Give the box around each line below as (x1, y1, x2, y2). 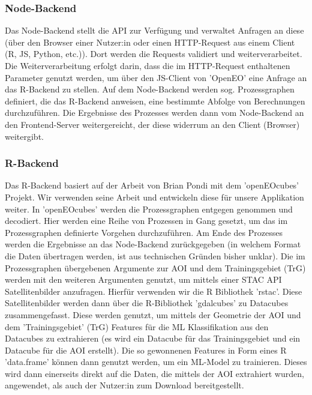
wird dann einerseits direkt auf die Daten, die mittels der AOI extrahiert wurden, (5, 367, 304, 379)
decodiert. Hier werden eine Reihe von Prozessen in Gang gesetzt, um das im (5, 214, 288, 227)
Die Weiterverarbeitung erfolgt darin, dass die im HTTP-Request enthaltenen (5, 59, 290, 71)
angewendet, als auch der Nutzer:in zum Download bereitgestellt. (5, 379, 244, 391)
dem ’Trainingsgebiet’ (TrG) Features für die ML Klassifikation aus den (5, 320, 269, 333)
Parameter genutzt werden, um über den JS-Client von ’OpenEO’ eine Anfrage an (5, 71, 307, 83)
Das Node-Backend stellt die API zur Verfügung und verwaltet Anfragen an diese (5, 24, 304, 37)
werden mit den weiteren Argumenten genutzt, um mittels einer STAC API (5, 273, 282, 286)
